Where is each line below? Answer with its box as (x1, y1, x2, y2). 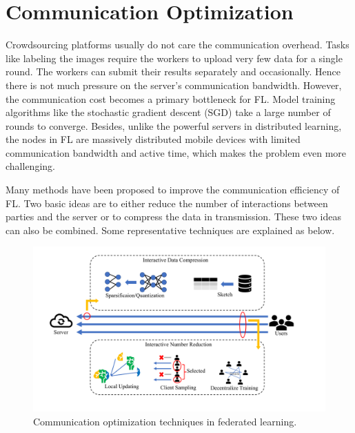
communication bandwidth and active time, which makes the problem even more (6, 145, 347, 160)
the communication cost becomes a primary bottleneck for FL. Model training (6, 91, 336, 106)
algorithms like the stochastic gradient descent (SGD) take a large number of (6, 105, 331, 119)
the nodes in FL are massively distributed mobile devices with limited (6, 132, 301, 146)
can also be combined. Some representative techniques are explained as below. (6, 222, 335, 237)
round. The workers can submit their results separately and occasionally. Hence (6, 64, 341, 79)
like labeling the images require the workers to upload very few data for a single (6, 50, 343, 65)
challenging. (6, 159, 55, 173)
